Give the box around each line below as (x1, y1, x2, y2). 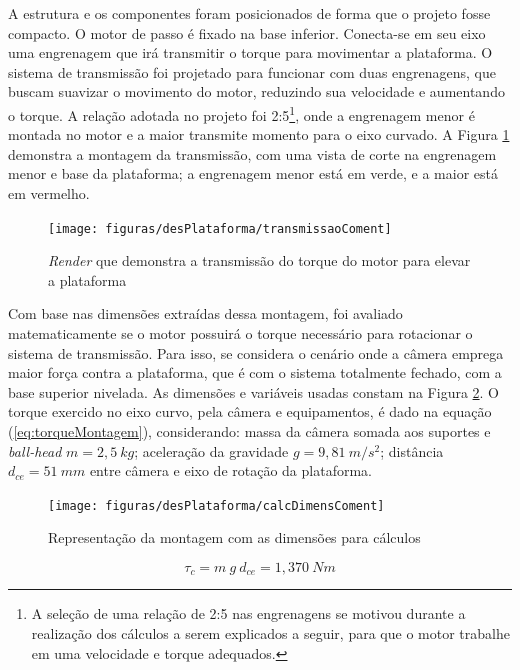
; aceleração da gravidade (134, 440, 289, 461)
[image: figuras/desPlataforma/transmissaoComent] (48, 221, 392, 236)
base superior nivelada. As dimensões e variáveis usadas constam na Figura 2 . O (8, 381, 500, 402)
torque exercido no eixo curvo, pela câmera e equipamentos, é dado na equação (8, 401, 492, 422)
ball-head (8, 440, 62, 461)
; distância (380, 440, 444, 461)
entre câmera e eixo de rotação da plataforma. (89, 460, 372, 481)
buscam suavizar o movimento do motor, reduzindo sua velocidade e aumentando (8, 81, 505, 102)
